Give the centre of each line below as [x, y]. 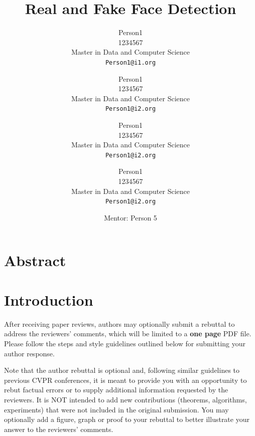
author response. [29, 353]
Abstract [35, 260]
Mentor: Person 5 [131, 217]
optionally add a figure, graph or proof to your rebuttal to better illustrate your [127, 419]
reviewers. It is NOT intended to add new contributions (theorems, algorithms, [125, 399]
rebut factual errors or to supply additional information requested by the [116, 390]
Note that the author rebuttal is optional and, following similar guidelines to [122, 370]
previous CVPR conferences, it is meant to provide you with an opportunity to [125, 380]
